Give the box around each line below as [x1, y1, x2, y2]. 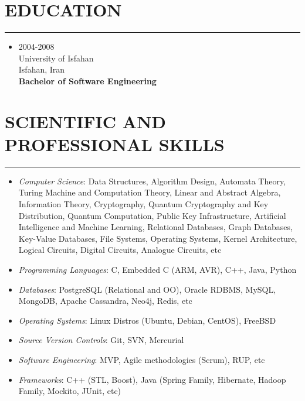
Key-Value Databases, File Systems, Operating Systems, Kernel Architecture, [18, 232, 297, 244]
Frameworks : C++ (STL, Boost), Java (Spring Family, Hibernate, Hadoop [18, 373, 286, 385]
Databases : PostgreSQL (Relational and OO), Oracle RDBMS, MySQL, [18, 283, 276, 295]
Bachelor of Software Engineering [18, 74, 157, 87]
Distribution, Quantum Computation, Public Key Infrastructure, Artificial [18, 209, 286, 221]
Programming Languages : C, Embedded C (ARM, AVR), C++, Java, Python [18, 263, 297, 275]
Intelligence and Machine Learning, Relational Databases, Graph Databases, [18, 221, 293, 233]
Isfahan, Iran [18, 63, 65, 76]
